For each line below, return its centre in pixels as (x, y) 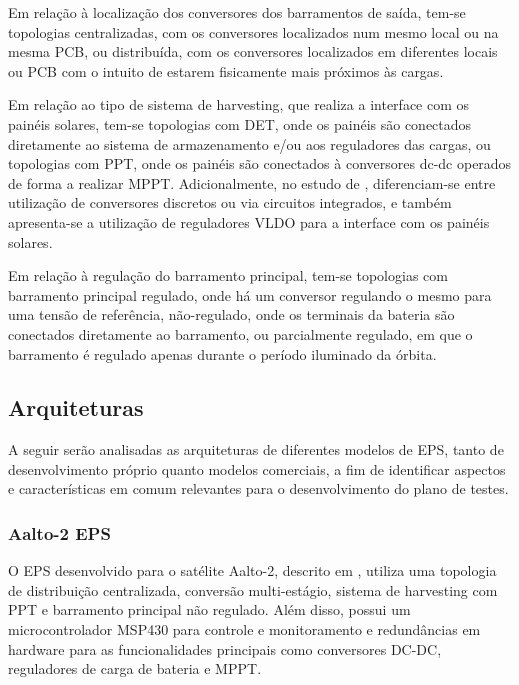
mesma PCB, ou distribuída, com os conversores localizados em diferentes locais (253, 51)
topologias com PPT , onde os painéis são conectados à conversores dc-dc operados (260, 163)
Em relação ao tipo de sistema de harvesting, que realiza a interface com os (239, 104)
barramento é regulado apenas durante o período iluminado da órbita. (222, 353)
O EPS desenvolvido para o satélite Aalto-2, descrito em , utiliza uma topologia (252, 570)
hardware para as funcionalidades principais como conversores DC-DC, (225, 648)
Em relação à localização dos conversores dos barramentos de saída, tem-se (237, 12)
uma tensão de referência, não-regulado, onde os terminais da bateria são (231, 314)
